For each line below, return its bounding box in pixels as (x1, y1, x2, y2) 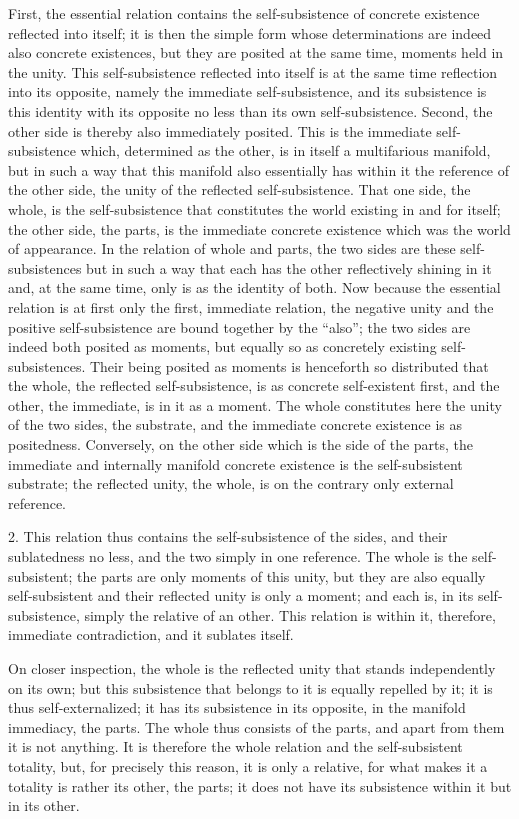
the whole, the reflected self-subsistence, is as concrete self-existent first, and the (8, 375, 500, 396)
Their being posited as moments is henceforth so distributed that (89, 355, 489, 376)
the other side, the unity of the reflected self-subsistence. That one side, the (8, 179, 471, 200)
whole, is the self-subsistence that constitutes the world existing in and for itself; (8, 198, 501, 219)
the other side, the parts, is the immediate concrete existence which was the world (8, 218, 511, 239)
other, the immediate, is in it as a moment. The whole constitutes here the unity (8, 394, 502, 415)
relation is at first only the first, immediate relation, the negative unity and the (8, 296, 494, 317)
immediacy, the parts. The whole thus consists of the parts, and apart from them (8, 716, 505, 737)
